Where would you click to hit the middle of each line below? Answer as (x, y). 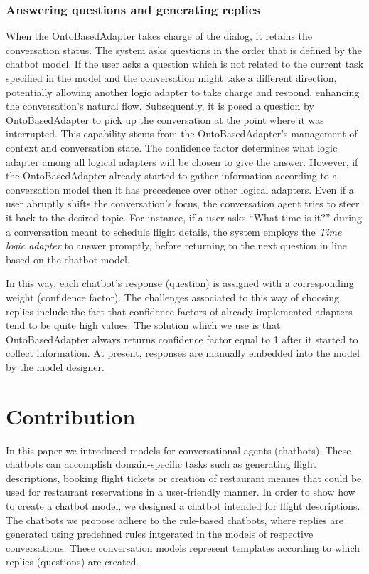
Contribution (71, 416)
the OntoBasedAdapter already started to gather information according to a (172, 176)
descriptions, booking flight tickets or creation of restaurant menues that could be (184, 478)
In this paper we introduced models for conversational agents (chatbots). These (178, 450)
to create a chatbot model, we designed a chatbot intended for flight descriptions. (183, 505)
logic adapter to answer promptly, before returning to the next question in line (176, 245)
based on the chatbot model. (68, 259)
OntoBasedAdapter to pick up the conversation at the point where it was (165, 119)
